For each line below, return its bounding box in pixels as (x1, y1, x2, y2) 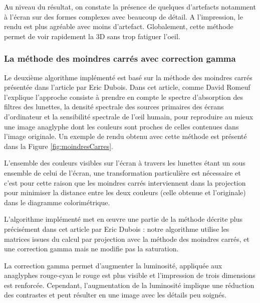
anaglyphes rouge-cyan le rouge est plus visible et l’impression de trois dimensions (4, 270, 255, 280)
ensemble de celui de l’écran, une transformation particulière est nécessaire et (4, 167, 241, 178)
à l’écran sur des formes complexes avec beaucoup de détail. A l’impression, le (4, 11, 243, 22)
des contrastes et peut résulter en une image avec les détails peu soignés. (4, 289, 226, 300)
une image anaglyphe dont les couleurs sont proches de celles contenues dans (4, 121, 239, 131)
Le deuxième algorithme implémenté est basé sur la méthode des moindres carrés (4, 72, 252, 82)
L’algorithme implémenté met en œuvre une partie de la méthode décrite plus (4, 214, 243, 224)
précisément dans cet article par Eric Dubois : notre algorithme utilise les (4, 223, 229, 234)
